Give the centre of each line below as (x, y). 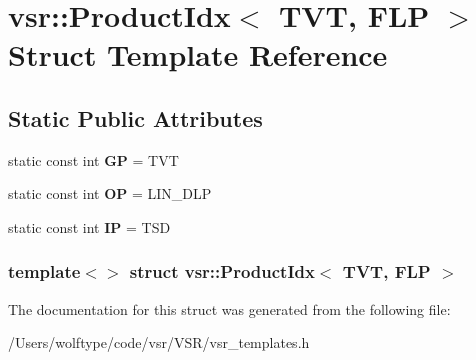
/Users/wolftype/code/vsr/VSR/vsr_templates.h (159, 342)
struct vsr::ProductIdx (222, 271)
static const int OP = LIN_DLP (110, 193)
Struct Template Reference (198, 54)
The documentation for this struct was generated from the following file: (229, 308)
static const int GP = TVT (93, 159)
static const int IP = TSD (89, 226)
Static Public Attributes (135, 117)
